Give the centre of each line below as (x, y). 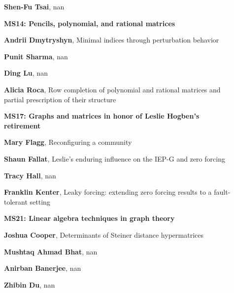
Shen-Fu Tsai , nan (34, 6)
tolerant (16, 201)
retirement (22, 125)
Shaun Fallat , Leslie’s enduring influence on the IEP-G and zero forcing (115, 158)
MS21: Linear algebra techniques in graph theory (89, 218)
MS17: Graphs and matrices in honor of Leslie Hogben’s (102, 116)
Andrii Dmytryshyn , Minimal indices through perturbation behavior (112, 40)
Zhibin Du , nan (30, 284)
